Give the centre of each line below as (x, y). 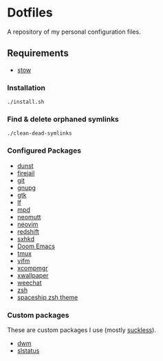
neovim (28, 224)
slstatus (28, 350)
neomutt (29, 217)
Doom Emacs (36, 246)
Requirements (38, 53)
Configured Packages (44, 151)
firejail (26, 173)
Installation (26, 87)
